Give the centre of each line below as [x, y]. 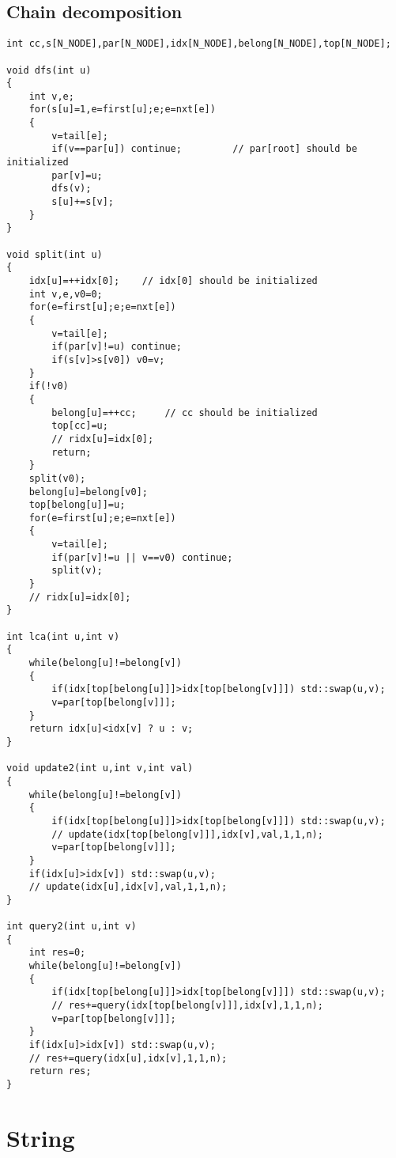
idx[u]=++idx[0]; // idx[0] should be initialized [173, 281]
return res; [60, 1071]
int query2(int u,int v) [72, 927]
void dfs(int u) [49, 70]
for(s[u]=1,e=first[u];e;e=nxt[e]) [122, 110]
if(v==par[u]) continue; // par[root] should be [204, 149]
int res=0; [57, 953]
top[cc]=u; [80, 426]
